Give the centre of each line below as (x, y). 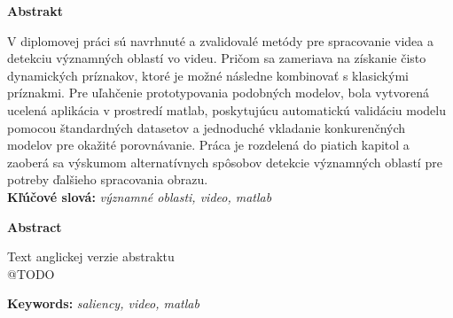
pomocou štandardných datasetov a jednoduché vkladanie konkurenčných (207, 127)
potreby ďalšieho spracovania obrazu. (108, 179)
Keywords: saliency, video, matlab (103, 303)
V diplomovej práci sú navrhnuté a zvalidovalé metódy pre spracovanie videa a (220, 40)
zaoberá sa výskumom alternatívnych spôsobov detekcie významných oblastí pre (225, 162)
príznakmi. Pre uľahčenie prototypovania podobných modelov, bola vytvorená (219, 93)
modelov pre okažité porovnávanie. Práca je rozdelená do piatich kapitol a (208, 145)
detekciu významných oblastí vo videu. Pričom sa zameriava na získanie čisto (217, 58)
